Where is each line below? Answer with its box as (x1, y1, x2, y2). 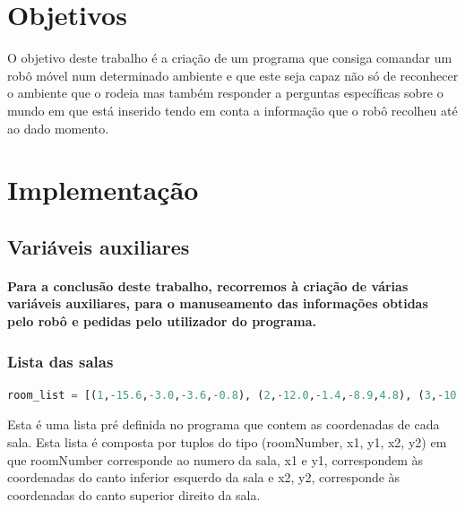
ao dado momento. (7, 118, 109, 137)
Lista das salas (7, 350, 114, 372)
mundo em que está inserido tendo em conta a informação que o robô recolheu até (7, 100, 458, 119)
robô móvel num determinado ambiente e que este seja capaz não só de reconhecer (7, 65, 459, 84)
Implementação (7, 171, 199, 208)
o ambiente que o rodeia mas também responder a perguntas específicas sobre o (7, 83, 443, 102)
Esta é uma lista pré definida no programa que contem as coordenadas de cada (7, 415, 440, 434)
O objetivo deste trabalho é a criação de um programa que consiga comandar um (7, 48, 452, 67)
